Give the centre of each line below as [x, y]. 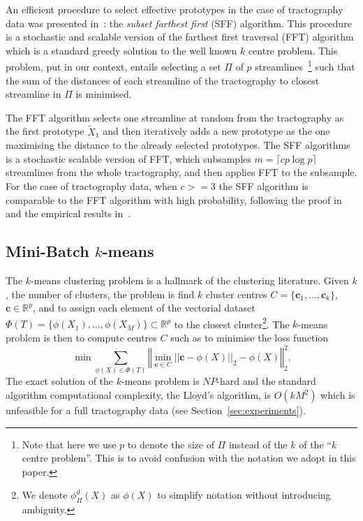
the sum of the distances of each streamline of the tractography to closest [163, 80]
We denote [45, 495]
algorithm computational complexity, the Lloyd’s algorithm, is [139, 395]
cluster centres [236, 294]
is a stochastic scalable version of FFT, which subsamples [128, 158]
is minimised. [104, 94]
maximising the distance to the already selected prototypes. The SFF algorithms [178, 145]
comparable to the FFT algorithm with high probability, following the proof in [174, 199]
